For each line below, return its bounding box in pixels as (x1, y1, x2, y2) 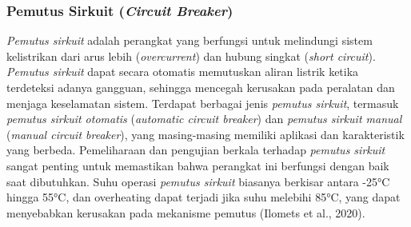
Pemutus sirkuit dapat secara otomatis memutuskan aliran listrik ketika (6, 63, 359, 80)
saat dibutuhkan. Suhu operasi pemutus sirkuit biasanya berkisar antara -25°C (6, 173, 390, 189)
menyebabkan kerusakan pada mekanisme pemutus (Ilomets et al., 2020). (6, 204, 365, 221)
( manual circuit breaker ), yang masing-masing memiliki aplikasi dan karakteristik (6, 125, 405, 142)
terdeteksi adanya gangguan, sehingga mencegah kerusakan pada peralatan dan (6, 79, 395, 95)
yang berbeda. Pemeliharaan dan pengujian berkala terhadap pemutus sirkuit (6, 141, 385, 158)
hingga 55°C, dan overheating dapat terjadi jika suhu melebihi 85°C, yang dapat (6, 189, 401, 205)
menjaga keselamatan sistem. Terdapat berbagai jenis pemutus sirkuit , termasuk (6, 94, 399, 111)
